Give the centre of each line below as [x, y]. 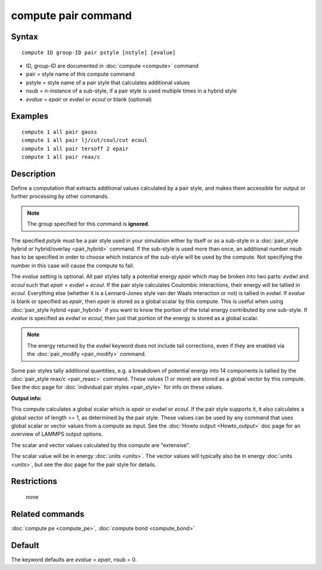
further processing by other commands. [60, 196]
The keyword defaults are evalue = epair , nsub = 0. [74, 559]
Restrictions [34, 481]
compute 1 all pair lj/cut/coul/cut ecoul [85, 140]
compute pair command [72, 16]
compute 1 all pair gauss [60, 132]
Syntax [24, 37]
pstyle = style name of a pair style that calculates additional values [108, 82]
